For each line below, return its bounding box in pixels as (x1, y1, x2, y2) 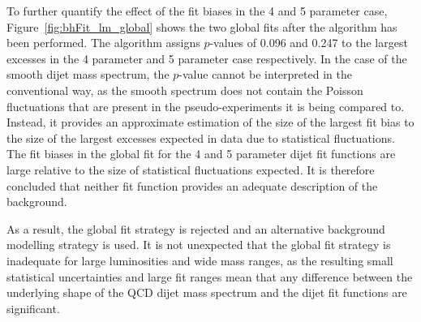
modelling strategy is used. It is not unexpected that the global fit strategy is (6, 236, 391, 253)
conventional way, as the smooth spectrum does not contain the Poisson (6, 81, 363, 98)
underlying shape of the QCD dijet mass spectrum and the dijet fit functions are (6, 284, 407, 301)
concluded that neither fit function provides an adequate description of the (6, 177, 378, 194)
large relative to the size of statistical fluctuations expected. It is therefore (6, 161, 375, 178)
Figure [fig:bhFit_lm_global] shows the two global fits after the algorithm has (6, 18, 397, 35)
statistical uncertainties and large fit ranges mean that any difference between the (6, 268, 413, 285)
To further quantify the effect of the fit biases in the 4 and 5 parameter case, (6, 2, 388, 19)
